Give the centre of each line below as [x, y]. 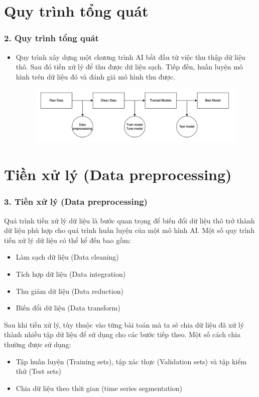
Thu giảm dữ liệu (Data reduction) [70, 291]
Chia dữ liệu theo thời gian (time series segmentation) [99, 388]
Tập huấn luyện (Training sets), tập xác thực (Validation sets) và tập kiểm [131, 361]
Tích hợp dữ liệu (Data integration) [71, 274]
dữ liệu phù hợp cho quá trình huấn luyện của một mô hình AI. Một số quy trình [129, 230]
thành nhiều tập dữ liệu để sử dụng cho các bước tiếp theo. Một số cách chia [122, 334]
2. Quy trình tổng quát [51, 38]
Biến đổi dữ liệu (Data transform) [68, 308]
